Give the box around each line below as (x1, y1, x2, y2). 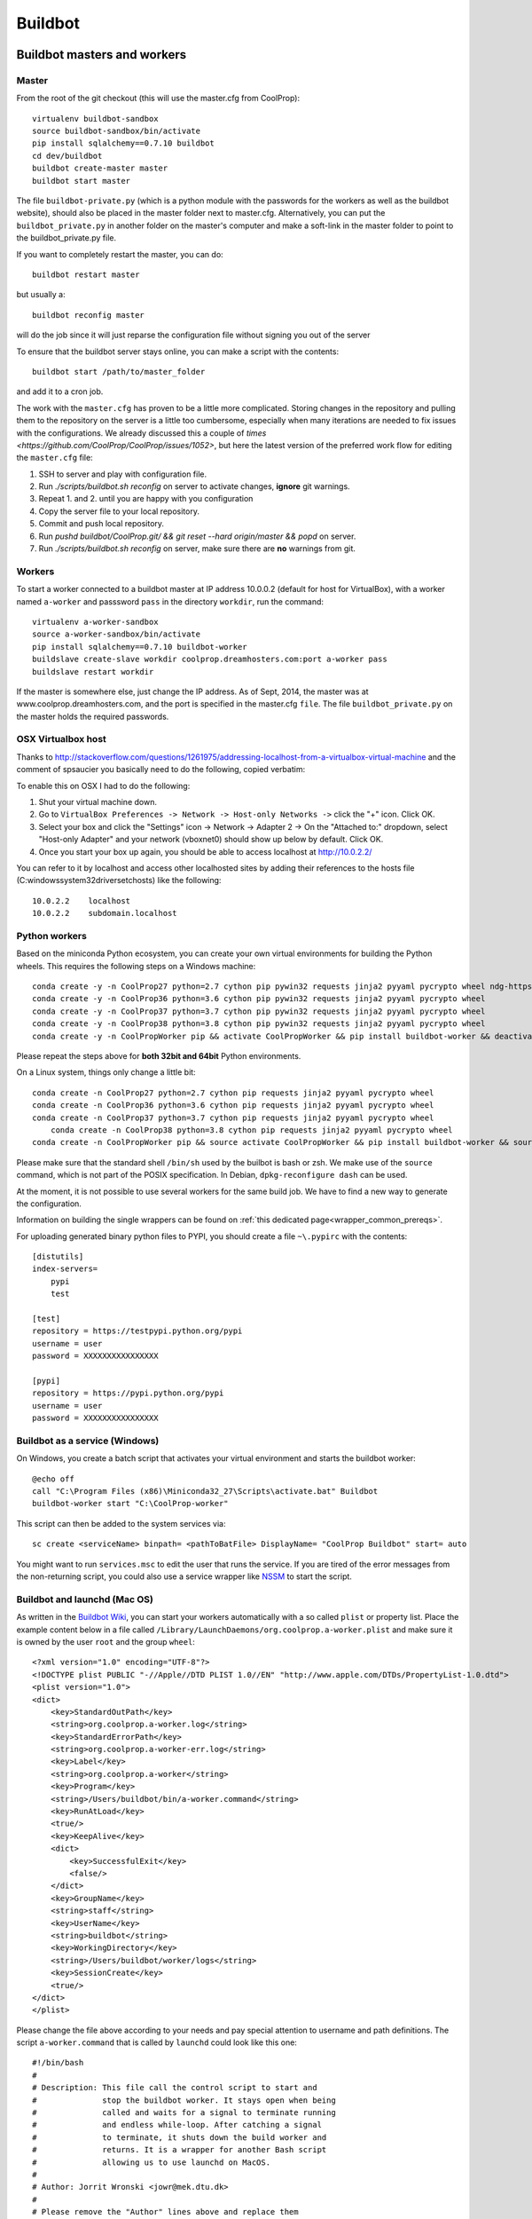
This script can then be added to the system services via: (16, 1518, 226, 1528)
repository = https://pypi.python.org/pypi (32, 1388, 224, 1398)
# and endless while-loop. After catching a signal (32, 2120, 323, 2130)
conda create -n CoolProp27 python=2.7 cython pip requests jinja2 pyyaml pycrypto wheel (32, 1087, 434, 1098)
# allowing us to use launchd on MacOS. (32, 2157, 270, 2168)
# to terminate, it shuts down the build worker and (32, 2132, 327, 2143)
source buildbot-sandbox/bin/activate (32, 126, 201, 137)
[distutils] (32, 1252, 84, 1262)
